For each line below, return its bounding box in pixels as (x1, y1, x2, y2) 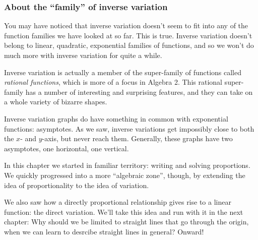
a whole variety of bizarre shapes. (4, 96, 107, 107)
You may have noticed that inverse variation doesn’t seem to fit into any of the (4, 20, 248, 31)
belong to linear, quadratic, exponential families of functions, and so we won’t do (4, 40, 254, 50)
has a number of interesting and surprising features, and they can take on (25, 86, 253, 97)
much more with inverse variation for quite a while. (4, 50, 162, 60)
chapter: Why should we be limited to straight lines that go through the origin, (4, 216, 249, 227)
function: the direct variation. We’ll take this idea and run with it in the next (4, 206, 243, 217)
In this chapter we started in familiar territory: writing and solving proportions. (4, 160, 250, 170)
